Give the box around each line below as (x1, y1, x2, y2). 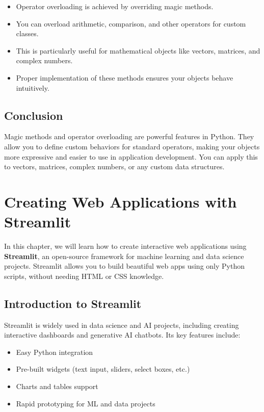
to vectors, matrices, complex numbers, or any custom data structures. (4, 161, 225, 172)
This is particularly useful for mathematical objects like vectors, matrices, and (16, 45, 260, 56)
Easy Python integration (16, 346, 93, 357)
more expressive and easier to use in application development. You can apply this (4, 151, 258, 162)
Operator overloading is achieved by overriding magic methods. (16, 1, 214, 11)
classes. (16, 28, 39, 39)
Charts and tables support (16, 381, 98, 391)
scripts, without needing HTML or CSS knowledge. (4, 270, 164, 281)
